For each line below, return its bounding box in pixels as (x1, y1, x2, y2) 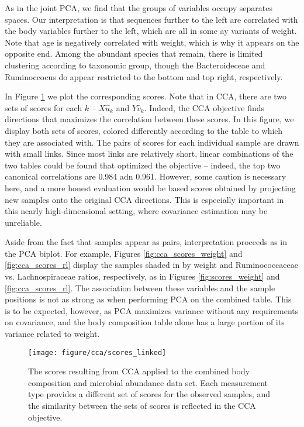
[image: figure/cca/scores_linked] (28, 348, 167, 357)
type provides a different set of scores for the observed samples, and (28, 388, 271, 400)
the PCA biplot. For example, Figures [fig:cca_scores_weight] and (5, 247, 243, 259)
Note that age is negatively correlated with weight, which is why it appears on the (5, 36, 299, 48)
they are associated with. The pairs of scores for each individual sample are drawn (5, 136, 299, 148)
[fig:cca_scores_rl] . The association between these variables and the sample (5, 281, 275, 294)
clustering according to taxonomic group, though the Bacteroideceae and (5, 58, 265, 71)
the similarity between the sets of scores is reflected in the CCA (28, 400, 256, 412)
